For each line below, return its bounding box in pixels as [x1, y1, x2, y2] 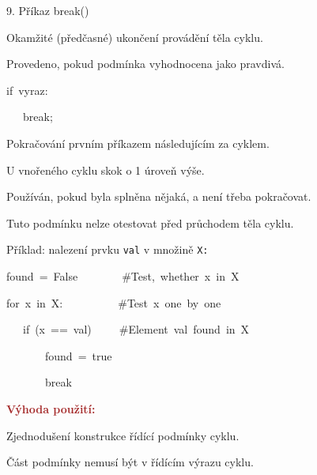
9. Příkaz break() [6, 2, 89, 18]
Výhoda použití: [6, 400, 96, 417]
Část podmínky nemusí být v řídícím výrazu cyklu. [6, 454, 254, 470]
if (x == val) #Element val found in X [22, 321, 250, 337]
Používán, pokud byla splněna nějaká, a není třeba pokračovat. [6, 188, 311, 205]
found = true [44, 347, 112, 364]
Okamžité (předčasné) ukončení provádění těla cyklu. [6, 28, 263, 45]
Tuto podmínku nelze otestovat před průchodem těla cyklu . [6, 214, 294, 231]
